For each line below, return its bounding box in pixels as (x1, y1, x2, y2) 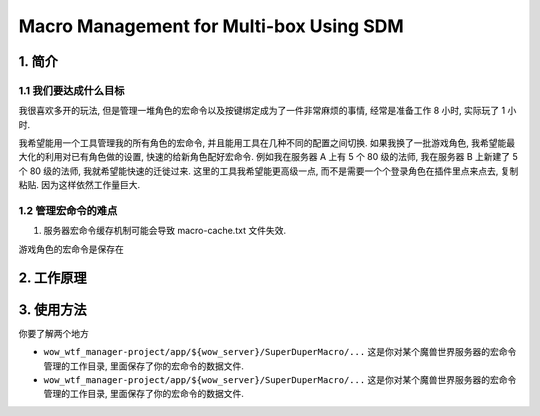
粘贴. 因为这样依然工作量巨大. (18, 179, 141, 191)
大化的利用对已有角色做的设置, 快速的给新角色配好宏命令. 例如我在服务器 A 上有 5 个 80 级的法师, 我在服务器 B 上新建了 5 (18, 151, 519, 163)
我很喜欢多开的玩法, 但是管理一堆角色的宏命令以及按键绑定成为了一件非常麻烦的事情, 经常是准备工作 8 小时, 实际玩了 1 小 (18, 105, 517, 117)
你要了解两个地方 (18, 327, 89, 339)
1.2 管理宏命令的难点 (18, 204, 118, 218)
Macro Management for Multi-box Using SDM (18, 15, 404, 37)
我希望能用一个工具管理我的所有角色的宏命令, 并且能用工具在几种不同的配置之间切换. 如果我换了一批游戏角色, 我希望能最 (18, 137, 515, 149)
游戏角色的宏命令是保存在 (18, 243, 124, 255)
